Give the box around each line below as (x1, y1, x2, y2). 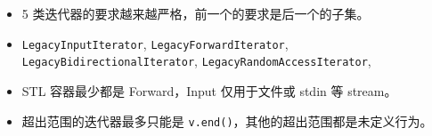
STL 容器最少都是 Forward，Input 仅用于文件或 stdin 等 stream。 (21, 81, 397, 100)
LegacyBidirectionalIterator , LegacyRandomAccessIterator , (21, 52, 371, 70)
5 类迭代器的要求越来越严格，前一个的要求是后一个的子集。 (21, 4, 370, 22)
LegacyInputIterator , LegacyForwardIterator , (21, 34, 289, 52)
